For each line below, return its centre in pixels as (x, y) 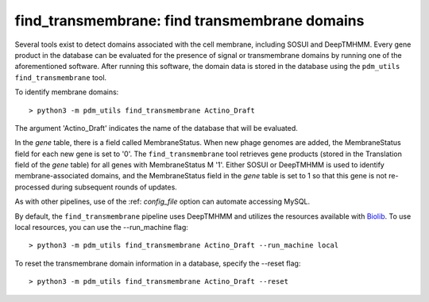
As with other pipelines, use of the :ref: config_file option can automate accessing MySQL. (162, 201)
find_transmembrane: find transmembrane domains (189, 21)
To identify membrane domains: (67, 92)
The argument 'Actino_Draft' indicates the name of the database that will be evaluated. (156, 128)
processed (32, 187)
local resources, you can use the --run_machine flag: (101, 227)
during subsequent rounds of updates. (114, 187)
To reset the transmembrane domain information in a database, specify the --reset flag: (158, 263)
